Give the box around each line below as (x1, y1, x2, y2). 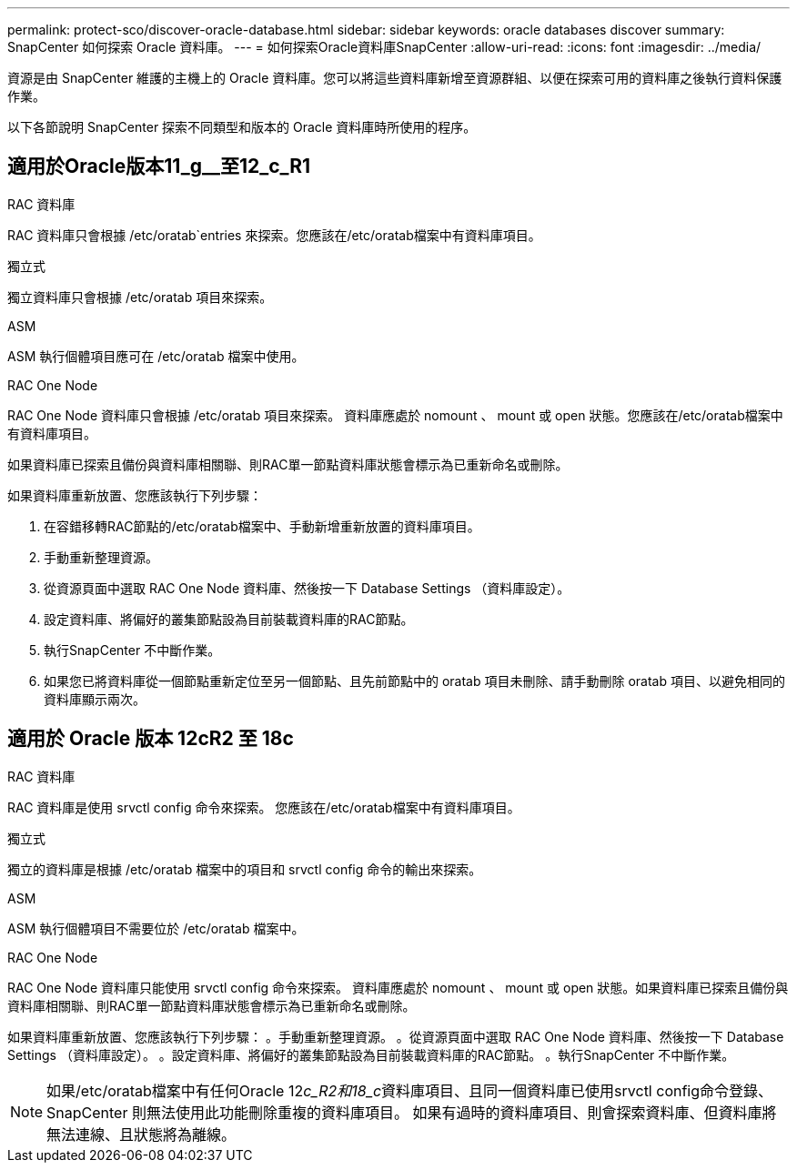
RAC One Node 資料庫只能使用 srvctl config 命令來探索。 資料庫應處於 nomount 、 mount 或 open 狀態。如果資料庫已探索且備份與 (7, 979, 789, 995)
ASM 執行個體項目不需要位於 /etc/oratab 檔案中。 (7, 920, 305, 936)
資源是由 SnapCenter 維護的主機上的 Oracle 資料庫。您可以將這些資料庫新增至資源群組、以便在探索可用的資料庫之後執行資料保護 (7, 70, 782, 86)
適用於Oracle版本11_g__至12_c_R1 (7, 155, 311, 178)
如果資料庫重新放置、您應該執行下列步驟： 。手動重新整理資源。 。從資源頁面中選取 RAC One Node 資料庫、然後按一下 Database (7, 1028, 784, 1044)
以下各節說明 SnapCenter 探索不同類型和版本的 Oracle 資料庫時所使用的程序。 (7, 119, 477, 135)
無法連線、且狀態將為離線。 (46, 1125, 237, 1144)
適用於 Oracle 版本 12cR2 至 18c (7, 727, 294, 751)
